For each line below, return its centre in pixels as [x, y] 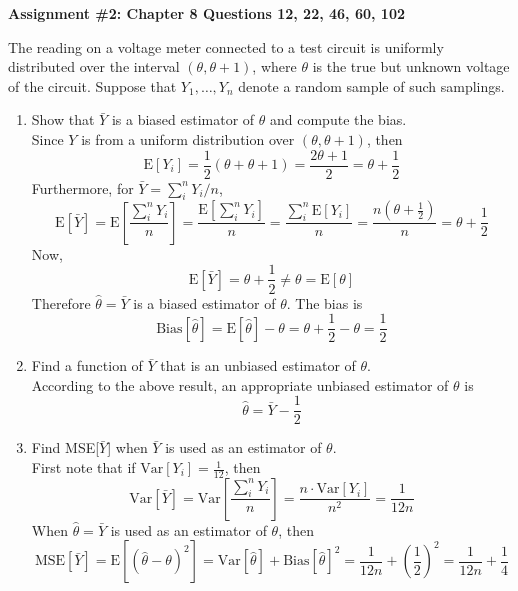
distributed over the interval [94, 66]
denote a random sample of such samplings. [371, 85]
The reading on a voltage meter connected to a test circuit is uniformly [226, 46]
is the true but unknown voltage [411, 66]
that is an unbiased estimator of [258, 365]
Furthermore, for [82, 187]
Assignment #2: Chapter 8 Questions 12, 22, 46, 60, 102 [207, 13]
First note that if [83, 467]
